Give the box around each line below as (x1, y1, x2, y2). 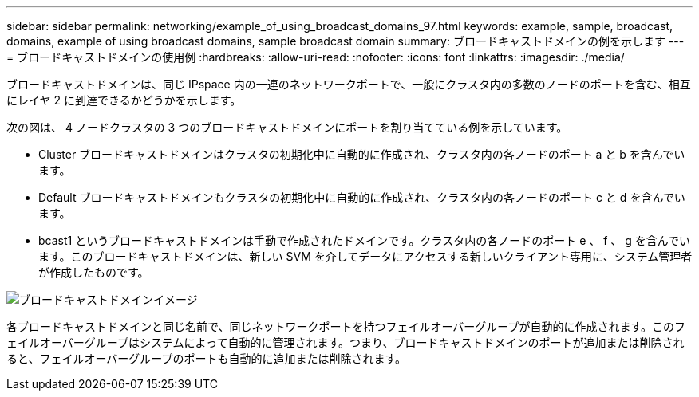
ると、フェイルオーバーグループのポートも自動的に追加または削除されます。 (6, 352, 407, 365)
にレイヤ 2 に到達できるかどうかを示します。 (6, 93, 242, 107)
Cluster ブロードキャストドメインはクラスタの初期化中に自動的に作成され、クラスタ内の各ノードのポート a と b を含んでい (38, 147, 685, 161)
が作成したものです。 (38, 265, 149, 279)
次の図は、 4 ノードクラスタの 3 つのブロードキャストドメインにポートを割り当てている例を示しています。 (6, 120, 568, 134)
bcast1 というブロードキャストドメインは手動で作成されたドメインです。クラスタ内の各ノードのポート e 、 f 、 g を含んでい (38, 234, 691, 247)
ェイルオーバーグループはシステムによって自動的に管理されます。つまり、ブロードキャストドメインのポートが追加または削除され (6, 336, 685, 349)
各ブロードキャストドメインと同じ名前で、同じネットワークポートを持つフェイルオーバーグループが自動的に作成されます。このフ (6, 320, 686, 333)
